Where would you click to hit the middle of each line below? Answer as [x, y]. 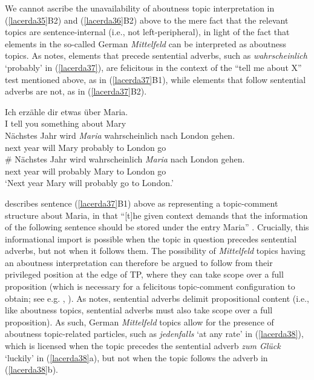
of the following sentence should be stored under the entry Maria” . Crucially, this [157, 227]
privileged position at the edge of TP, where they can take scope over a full [144, 274]
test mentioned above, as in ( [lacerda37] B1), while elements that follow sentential [155, 79]
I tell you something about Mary [66, 123]
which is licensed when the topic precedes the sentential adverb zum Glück [143, 346]
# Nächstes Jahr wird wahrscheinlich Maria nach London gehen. [125, 159]
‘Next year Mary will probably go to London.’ [89, 183]
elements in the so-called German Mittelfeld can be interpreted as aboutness [146, 43]
